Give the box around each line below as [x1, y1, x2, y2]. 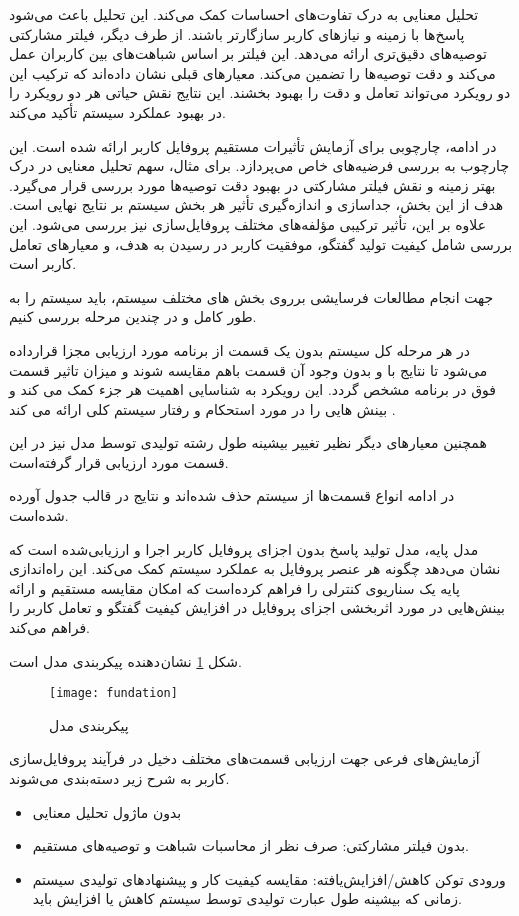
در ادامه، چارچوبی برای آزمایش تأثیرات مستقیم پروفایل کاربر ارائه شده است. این [9, 135, 497, 156]
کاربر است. [9, 253, 77, 274]
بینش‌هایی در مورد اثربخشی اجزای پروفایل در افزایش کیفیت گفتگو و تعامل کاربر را [9, 597, 505, 618]
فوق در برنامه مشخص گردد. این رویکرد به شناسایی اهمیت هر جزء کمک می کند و [9, 379, 497, 400]
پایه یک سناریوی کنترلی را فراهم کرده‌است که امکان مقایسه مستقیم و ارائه [9, 577, 460, 598]
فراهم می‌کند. [9, 617, 90, 638]
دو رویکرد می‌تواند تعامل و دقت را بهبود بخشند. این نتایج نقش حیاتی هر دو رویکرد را [9, 82, 511, 103]
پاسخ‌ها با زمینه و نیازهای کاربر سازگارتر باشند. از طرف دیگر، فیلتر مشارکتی [9, 23, 465, 44]
